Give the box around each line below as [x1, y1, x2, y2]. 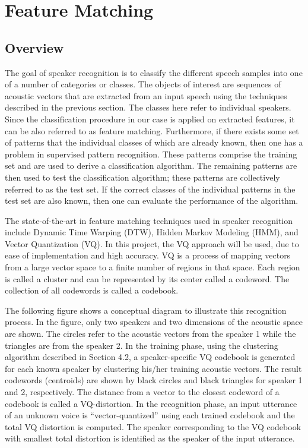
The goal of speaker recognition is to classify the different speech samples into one [5, 66, 303, 78]
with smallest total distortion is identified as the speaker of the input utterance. [5, 432, 295, 444]
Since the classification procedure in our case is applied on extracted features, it [5, 112, 295, 125]
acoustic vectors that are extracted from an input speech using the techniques [5, 89, 287, 102]
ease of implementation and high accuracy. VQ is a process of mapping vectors [5, 249, 291, 261]
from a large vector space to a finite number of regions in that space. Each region [5, 261, 300, 273]
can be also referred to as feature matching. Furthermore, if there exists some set [5, 124, 299, 137]
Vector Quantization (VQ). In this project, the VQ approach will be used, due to [5, 237, 299, 250]
